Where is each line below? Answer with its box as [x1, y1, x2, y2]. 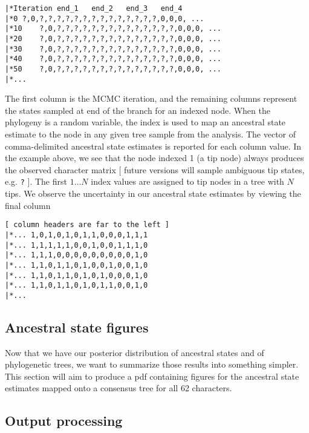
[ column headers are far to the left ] [5, 220, 170, 230]
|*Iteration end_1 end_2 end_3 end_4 [5, 4, 183, 13]
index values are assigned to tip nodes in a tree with [91, 175, 284, 188]
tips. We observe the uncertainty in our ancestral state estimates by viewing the [5, 187, 301, 200]
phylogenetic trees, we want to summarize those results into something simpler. [5, 358, 299, 371]
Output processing [5, 411, 123, 430]
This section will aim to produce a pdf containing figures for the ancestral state [5, 369, 299, 382]
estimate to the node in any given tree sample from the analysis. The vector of [5, 128, 296, 140]
